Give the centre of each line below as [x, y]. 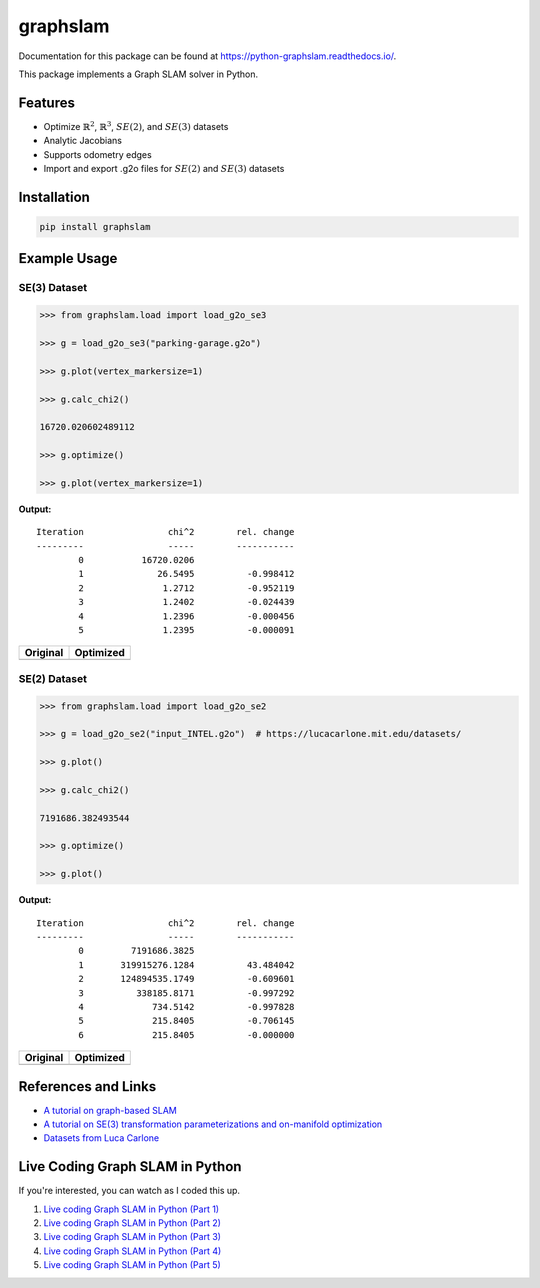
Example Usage [68, 258]
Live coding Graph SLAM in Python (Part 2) [132, 1223]
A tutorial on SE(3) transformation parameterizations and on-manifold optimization [213, 1124]
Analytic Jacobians [82, 141]
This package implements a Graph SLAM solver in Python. [138, 74]
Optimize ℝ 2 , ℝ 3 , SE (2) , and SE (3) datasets [136, 126]
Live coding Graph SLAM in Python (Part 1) [131, 1209]
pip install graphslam [95, 227]
